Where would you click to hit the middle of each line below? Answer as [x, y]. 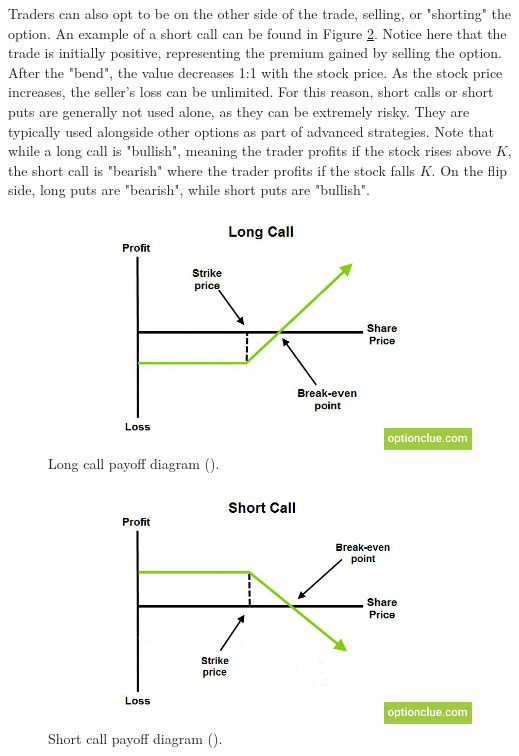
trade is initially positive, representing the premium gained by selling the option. [255, 52]
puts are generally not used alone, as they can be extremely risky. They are [239, 110]
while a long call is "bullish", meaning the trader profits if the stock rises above [250, 150]
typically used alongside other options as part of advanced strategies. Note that [251, 130]
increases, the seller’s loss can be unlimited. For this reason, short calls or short [251, 91]
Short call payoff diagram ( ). [135, 737]
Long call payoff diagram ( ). [134, 463]
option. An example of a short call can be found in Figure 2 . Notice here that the [257, 32]
